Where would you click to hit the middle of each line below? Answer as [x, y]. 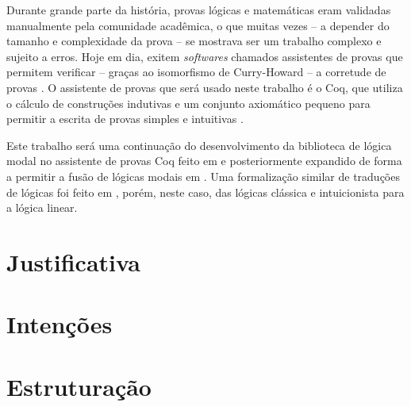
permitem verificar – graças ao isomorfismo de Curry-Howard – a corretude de [196, 72]
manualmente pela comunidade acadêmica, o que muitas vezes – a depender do [198, 25]
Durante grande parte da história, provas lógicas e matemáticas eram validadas [199, 10]
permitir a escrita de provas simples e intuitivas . [125, 119]
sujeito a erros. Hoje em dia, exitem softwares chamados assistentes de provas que [205, 56]
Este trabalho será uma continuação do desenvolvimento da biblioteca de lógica [199, 145]
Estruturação [79, 386]
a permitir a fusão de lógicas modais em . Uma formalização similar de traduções [203, 176]
